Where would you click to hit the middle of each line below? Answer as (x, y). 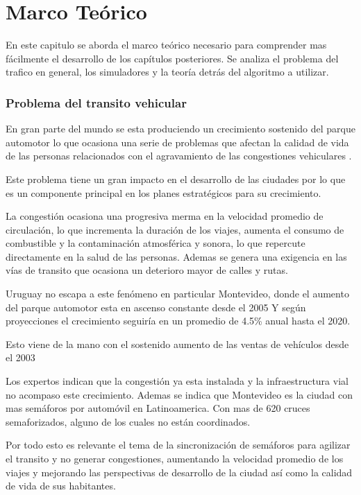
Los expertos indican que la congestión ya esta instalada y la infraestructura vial (177, 381)
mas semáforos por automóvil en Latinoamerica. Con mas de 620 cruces (158, 408)
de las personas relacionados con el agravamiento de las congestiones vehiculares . (179, 156)
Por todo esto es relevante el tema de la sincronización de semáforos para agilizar (178, 445)
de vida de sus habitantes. (61, 486)
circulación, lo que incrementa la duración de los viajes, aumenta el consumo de (175, 229)
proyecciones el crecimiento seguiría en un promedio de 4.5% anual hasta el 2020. (178, 321)
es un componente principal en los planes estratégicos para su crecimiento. (163, 192)
